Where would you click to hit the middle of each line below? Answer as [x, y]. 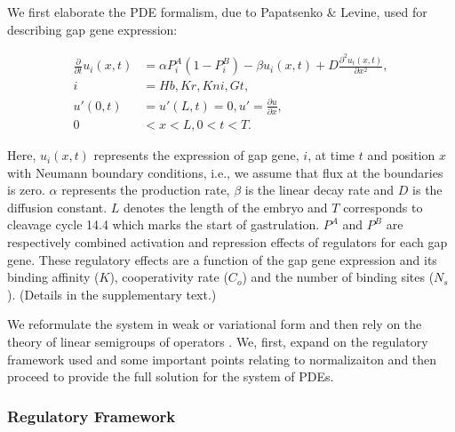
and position [401, 155]
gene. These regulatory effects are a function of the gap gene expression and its [222, 259]
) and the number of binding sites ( [338, 277]
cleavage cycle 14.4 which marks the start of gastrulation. [164, 224]
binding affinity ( [53, 277]
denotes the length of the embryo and [226, 207]
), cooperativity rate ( [169, 277]
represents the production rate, [146, 190]
